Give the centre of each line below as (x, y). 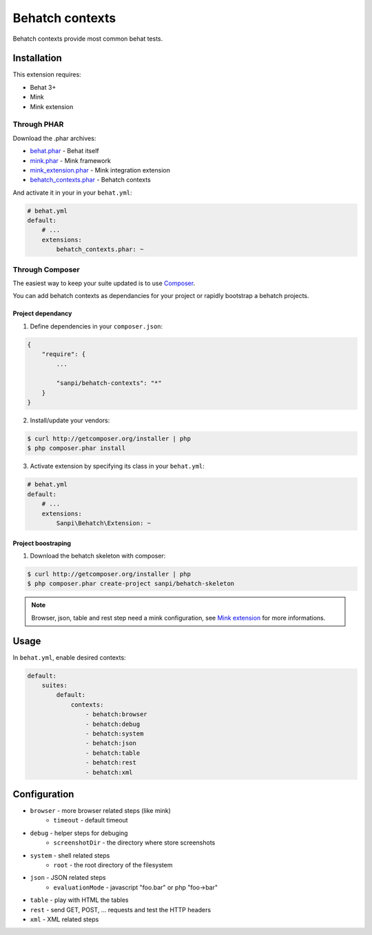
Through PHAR (38, 124)
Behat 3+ (43, 87)
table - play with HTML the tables (79, 900)
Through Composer (46, 269)
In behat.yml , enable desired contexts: (70, 657)
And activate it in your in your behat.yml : (72, 193)
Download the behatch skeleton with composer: (98, 555)
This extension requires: (47, 75)
